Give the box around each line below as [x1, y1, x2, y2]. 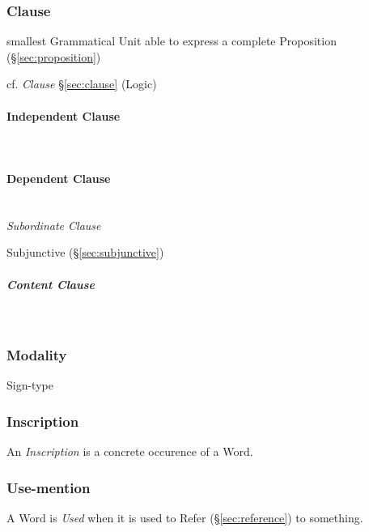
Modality [6, 345, 67, 365]
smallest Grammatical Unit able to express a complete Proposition [6, 32, 337, 49]
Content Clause [6, 275, 95, 292]
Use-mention [6, 477, 91, 497]
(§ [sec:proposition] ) [6, 48, 101, 65]
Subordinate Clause [6, 216, 101, 233]
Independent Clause [6, 107, 121, 124]
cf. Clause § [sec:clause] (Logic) [6, 75, 157, 92]
